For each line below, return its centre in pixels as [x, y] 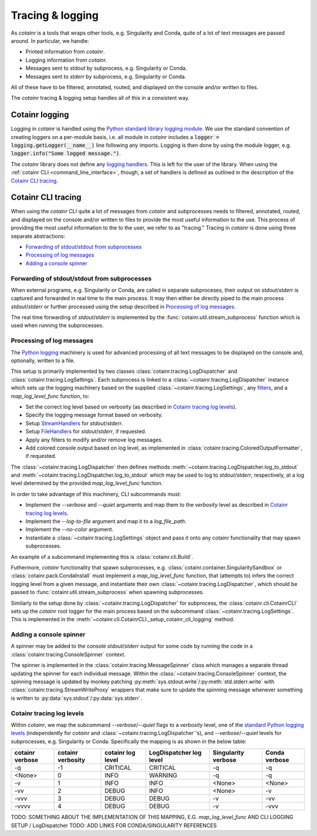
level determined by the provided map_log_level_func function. [87, 483]
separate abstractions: [38, 236]
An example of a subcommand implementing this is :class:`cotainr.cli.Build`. [102, 557]
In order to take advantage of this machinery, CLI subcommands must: [96, 494]
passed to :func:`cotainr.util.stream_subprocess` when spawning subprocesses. [107, 592]
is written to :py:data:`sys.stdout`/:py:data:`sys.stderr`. [77, 698]
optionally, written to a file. [43, 360]
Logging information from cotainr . [66, 60]
